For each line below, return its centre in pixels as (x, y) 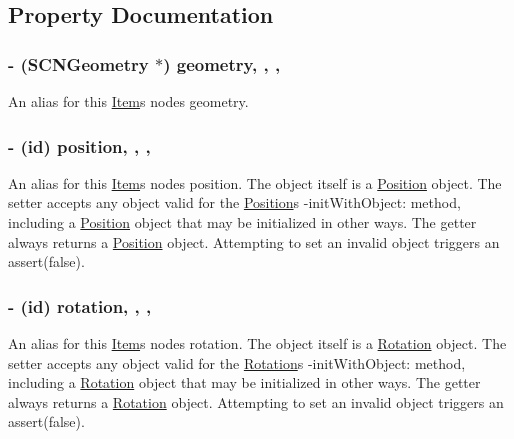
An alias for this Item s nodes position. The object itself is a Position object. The (255, 182)
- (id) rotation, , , (80, 305)
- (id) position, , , (79, 145)
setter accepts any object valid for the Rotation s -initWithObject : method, (237, 362)
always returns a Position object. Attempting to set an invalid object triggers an (254, 241)
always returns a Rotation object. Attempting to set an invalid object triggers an (256, 401)
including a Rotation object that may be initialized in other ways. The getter (244, 382)
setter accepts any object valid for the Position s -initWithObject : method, (234, 202)
